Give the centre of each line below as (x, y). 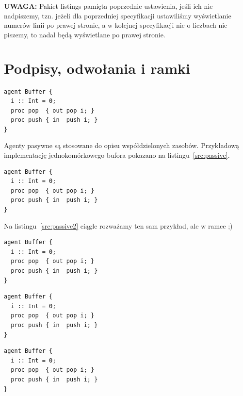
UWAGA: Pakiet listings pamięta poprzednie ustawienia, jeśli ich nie (108, 6)
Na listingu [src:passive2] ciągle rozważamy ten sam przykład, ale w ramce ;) (118, 225)
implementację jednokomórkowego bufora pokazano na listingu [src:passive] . (117, 155)
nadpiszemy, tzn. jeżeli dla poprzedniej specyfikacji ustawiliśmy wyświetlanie (118, 15)
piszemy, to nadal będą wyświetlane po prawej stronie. (85, 34)
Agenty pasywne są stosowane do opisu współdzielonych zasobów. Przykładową (121, 145)
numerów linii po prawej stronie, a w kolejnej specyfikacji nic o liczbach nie (116, 25)
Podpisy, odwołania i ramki (97, 68)
